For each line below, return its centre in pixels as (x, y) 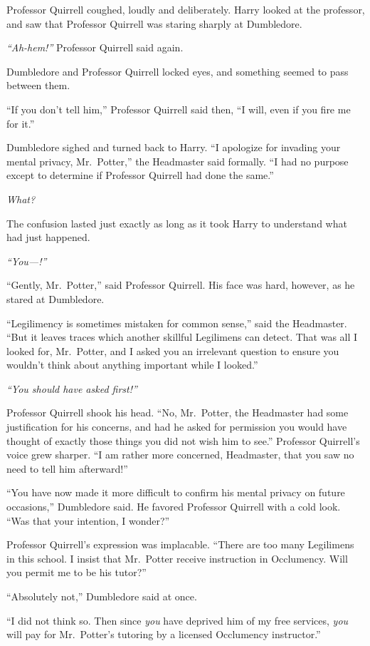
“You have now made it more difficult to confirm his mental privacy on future (176, 492)
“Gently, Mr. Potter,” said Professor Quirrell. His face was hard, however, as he (181, 285)
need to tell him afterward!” (67, 468)
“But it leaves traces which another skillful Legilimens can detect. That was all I (182, 337)
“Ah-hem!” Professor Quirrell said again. (95, 47)
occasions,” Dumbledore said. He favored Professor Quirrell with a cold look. (174, 507)
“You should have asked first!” (72, 388)
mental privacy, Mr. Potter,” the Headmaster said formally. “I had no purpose (178, 161)
